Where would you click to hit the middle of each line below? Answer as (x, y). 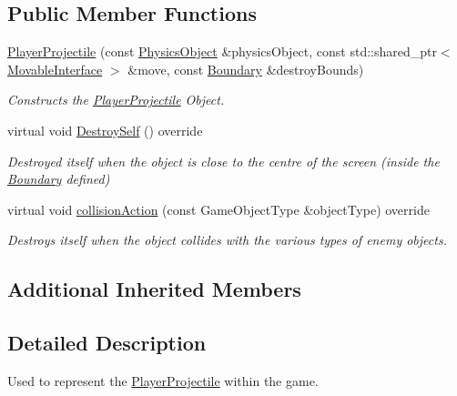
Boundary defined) (59, 179)
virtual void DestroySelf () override (105, 130)
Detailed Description (107, 343)
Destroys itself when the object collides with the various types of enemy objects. (227, 240)
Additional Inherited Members (154, 289)
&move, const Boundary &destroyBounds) (246, 69)
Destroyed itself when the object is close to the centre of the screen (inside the (223, 161)
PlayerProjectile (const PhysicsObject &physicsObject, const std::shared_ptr (222, 51)
